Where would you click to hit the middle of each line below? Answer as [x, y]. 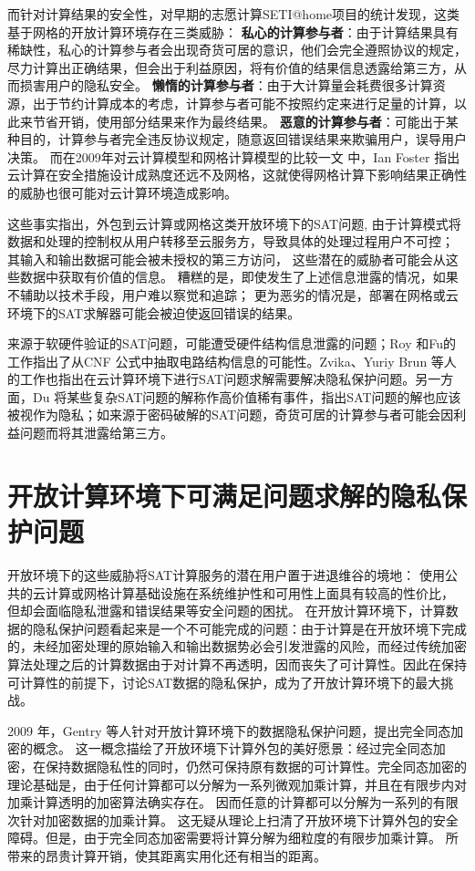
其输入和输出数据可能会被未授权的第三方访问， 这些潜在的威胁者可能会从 [227, 259]
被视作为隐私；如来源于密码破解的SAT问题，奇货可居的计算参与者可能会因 [231, 415]
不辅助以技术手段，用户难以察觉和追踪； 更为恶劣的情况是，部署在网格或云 [233, 294]
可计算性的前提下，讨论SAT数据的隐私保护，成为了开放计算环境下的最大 [224, 682]
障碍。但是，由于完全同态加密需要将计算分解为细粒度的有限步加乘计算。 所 [233, 838]
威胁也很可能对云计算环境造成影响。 [128, 192]
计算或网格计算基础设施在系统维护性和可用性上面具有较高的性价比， [249, 592]
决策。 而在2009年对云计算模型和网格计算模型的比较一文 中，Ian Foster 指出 [234, 156]
